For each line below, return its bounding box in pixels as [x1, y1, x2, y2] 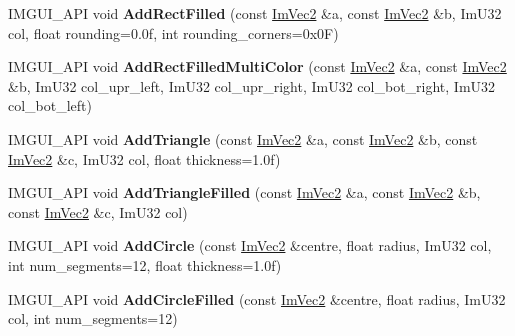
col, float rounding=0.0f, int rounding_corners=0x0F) [8, 22, 339, 43]
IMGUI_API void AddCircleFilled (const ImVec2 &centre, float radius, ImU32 [8, 288, 506, 309]
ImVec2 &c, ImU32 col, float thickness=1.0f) [8, 148, 281, 169]
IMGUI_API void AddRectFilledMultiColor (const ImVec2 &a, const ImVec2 [8, 56, 507, 77]
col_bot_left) [8, 95, 93, 116]
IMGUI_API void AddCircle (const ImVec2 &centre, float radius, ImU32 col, [8, 235, 492, 256]
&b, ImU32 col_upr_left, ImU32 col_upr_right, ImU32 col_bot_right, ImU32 [8, 75, 496, 96]
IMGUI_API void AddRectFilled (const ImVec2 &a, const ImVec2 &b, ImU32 [8, 3, 502, 23]
